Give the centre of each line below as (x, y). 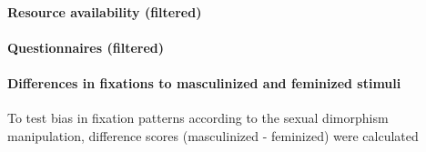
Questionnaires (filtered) (86, 47)
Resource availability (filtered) (105, 11)
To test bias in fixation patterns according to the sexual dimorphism (198, 118)
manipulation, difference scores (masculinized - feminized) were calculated (213, 135)
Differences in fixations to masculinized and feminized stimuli (204, 82)
